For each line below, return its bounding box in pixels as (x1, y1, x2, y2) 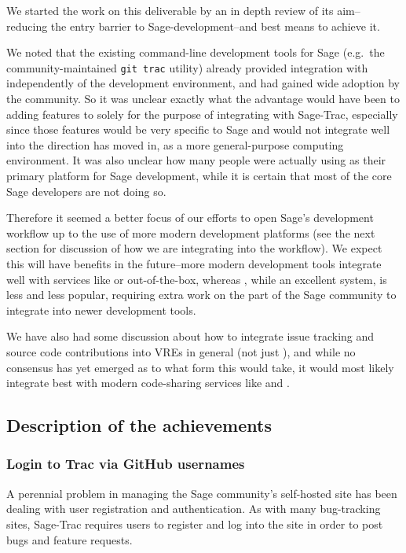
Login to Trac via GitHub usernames (6, 454, 245, 474)
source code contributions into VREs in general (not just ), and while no (6, 343, 356, 359)
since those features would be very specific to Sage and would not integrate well (6, 121, 390, 138)
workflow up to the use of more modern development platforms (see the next (6, 224, 375, 241)
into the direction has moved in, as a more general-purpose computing (6, 136, 344, 153)
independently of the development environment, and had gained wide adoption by (6, 75, 400, 91)
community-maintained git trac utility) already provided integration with (6, 59, 368, 76)
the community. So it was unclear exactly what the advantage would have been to (6, 90, 400, 107)
